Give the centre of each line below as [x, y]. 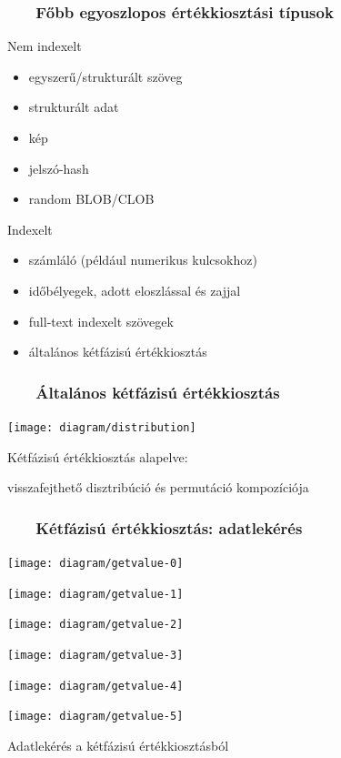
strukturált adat [74, 107]
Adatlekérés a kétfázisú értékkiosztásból [118, 745]
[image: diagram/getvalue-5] [95, 717]
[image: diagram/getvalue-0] [95, 564]
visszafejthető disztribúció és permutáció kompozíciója [158, 487]
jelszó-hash [59, 168]
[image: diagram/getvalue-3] [95, 655]
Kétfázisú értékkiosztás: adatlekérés [169, 527]
